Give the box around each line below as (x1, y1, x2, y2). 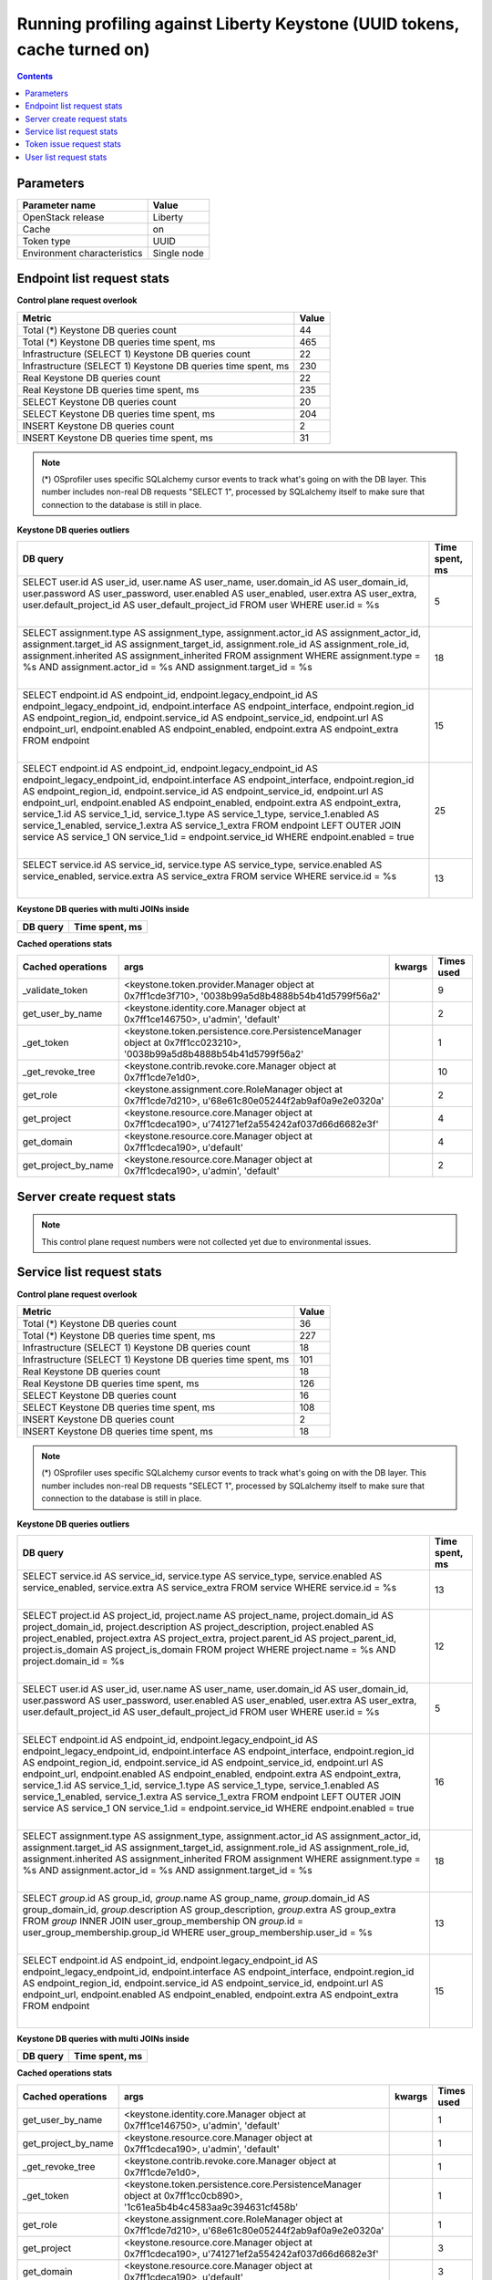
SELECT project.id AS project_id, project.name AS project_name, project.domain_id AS (22, 1609, 394, 1622)
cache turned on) (16, 39, 150, 59)
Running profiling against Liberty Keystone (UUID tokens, (16, 14, 460, 34)
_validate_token (22, 984, 88, 997)
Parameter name (22, 199, 96, 212)
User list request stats (25, 151, 108, 162)
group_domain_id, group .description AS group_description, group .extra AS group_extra (22, 1902, 396, 1915)
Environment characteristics (22, 246, 143, 259)
